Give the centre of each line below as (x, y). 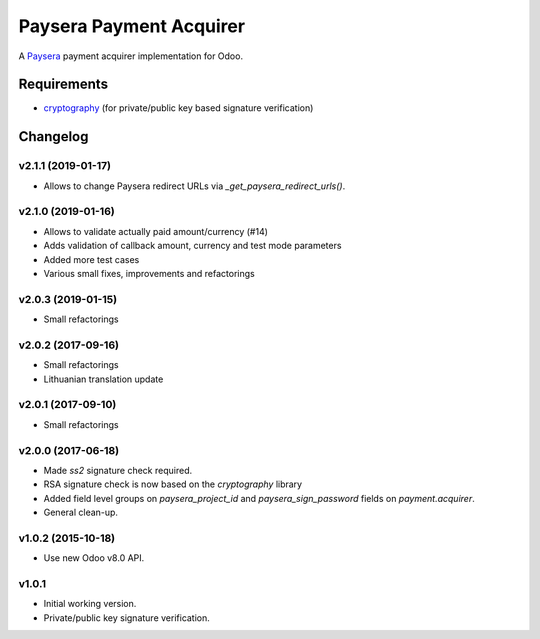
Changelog (53, 136)
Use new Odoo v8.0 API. (94, 558)
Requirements (63, 84)
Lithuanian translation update (103, 379)
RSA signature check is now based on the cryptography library (173, 484)
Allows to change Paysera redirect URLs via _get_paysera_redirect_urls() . (194, 186)
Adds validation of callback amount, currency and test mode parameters (192, 246)
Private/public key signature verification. (126, 617)
